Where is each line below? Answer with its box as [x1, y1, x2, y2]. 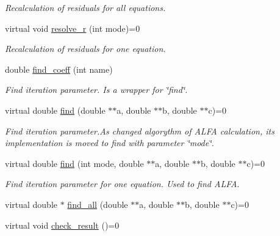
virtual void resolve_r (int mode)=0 [5, 21, 140, 34]
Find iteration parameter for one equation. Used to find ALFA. [5, 177, 240, 190]
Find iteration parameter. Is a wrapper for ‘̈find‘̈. [5, 83, 188, 96]
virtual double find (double [5, 103, 106, 116]
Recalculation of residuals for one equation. [5, 42, 166, 55]
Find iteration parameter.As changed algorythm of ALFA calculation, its [5, 124, 275, 137]
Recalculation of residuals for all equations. [5, 1, 166, 13]
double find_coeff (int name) [5, 62, 113, 75]
